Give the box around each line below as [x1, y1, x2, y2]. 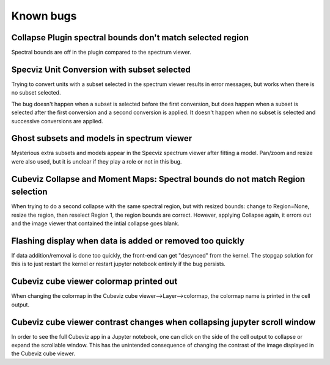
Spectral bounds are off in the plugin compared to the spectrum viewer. [11, 49, 192, 56]
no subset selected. [11, 89, 61, 96]
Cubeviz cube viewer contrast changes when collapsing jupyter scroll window [11, 317, 316, 327]
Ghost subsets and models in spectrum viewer [11, 133, 193, 143]
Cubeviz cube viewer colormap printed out [11, 276, 178, 287]
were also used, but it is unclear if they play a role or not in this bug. [11, 157, 182, 165]
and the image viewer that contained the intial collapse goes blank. [11, 220, 180, 227]
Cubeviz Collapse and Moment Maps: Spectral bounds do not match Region [11, 174, 306, 184]
